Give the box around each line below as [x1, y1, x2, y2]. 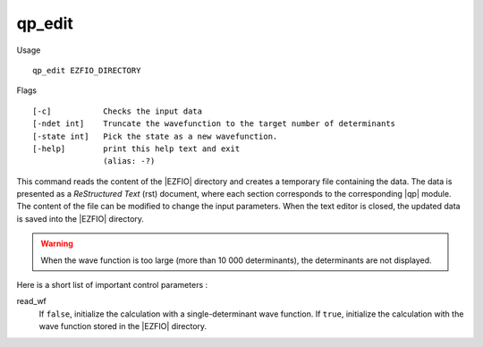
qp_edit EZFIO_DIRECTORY [32, 65, 141, 75]
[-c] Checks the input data [32, 106, 203, 116]
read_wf [16, 296, 47, 307]
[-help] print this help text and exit [32, 143, 241, 154]
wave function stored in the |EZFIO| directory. [38, 321, 208, 332]
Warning [40, 238, 73, 250]
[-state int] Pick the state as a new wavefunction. [32, 131, 278, 141]
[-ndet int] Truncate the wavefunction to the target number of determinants [32, 119, 396, 129]
